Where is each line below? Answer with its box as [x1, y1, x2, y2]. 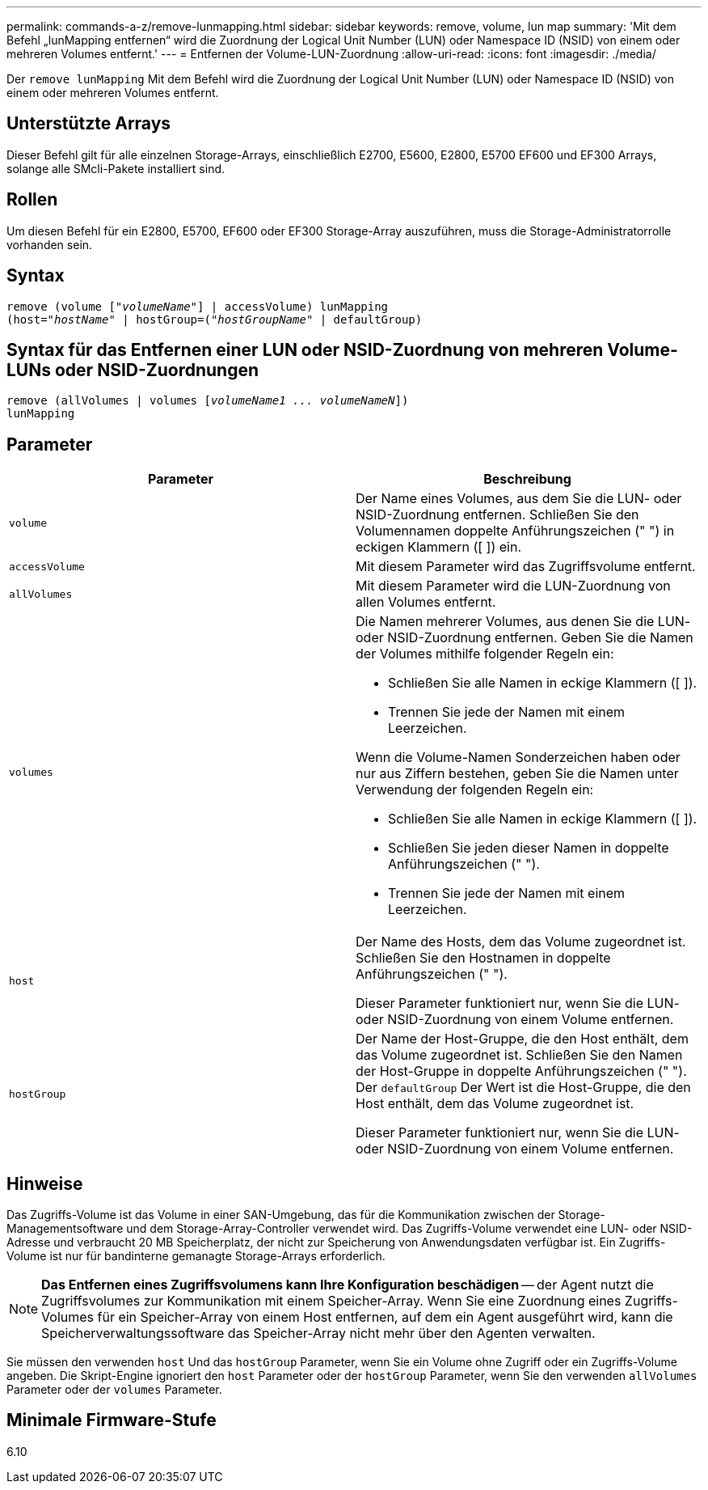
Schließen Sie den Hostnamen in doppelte [356, 950, 611, 967]
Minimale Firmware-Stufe [6, 1410, 217, 1431]
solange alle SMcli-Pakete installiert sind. [6, 161, 225, 176]
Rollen [6, 189, 58, 210]
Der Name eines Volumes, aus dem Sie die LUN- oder [356, 490, 682, 507]
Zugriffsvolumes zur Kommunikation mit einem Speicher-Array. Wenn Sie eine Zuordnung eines [41, 1293, 622, 1310]
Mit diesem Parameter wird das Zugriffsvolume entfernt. [356, 558, 696, 575]
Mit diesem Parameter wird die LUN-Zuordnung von [356, 578, 671, 595]
